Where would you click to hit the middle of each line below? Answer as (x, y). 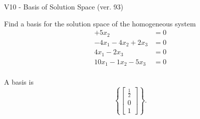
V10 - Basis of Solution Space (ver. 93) (64, 6)
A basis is (19, 82)
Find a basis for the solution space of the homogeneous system (100, 23)
